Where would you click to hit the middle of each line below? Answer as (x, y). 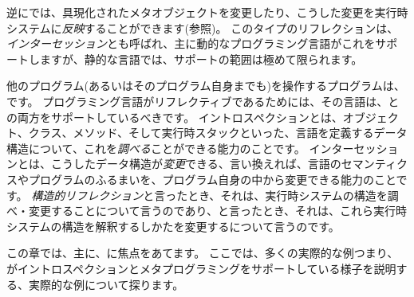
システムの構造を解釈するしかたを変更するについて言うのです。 (173, 226)
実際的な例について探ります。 (106, 284)
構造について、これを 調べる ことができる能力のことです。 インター (180, 148)
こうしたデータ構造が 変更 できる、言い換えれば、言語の (196, 164)
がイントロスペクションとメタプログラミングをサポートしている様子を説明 (201, 268)
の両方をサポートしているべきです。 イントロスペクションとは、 (175, 117)
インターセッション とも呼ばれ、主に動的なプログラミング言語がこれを (191, 43)
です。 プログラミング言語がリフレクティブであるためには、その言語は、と (203, 101)
